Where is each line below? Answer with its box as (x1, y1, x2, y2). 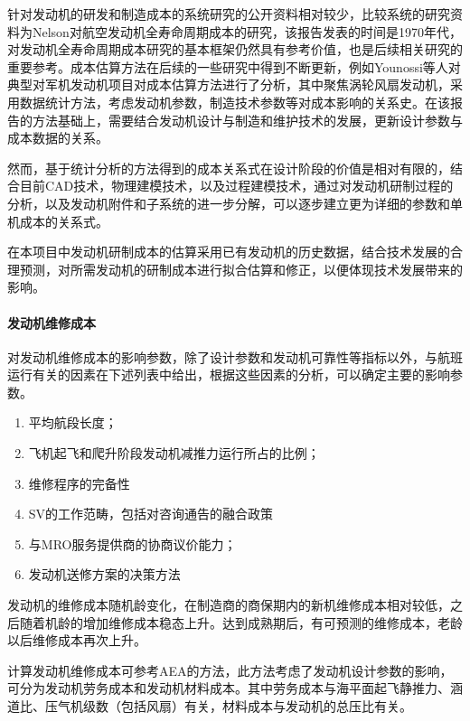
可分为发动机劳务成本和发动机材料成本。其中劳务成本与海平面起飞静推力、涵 (7, 679, 463, 698)
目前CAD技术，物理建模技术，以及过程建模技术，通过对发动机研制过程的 (19, 176, 454, 195)
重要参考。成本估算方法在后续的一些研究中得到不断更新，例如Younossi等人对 (7, 57, 461, 76)
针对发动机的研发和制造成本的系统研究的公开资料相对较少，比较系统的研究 (7, 5, 450, 23)
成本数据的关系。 (7, 128, 108, 147)
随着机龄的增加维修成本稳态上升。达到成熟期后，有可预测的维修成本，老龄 (19, 613, 463, 632)
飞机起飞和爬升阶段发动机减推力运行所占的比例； (28, 444, 320, 463)
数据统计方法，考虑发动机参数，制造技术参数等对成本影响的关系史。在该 (19, 92, 450, 111)
